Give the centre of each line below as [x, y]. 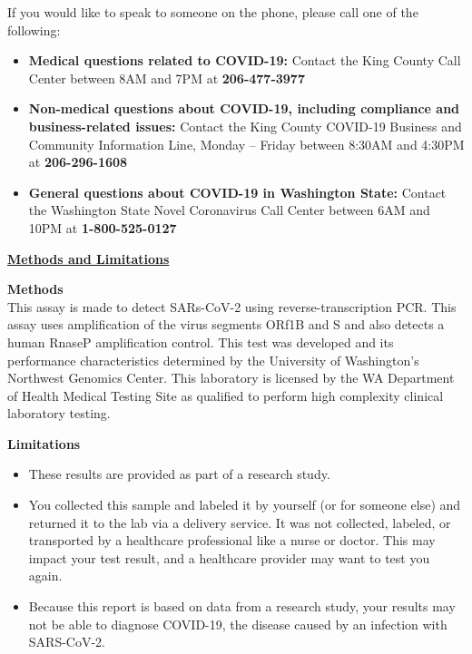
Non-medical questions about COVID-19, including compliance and [244, 108]
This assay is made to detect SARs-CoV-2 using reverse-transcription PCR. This [232, 306]
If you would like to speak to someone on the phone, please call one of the [213, 12]
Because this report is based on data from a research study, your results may [242, 606]
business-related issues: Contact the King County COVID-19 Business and [245, 126]
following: [34, 29]
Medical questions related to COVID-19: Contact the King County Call [245, 60]
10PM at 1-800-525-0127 [103, 227]
